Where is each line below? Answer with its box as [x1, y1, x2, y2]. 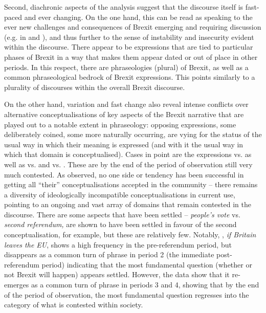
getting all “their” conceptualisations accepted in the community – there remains [4, 179, 258, 190]
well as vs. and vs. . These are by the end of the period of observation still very [4, 159, 253, 169]
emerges [4, 279, 29, 290]
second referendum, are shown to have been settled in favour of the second [4, 219, 237, 230]
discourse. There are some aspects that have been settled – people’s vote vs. [4, 209, 240, 219]
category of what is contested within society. [4, 299, 143, 310]
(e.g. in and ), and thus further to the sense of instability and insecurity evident [4, 31, 254, 42]
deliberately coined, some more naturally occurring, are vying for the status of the [4, 129, 262, 140]
